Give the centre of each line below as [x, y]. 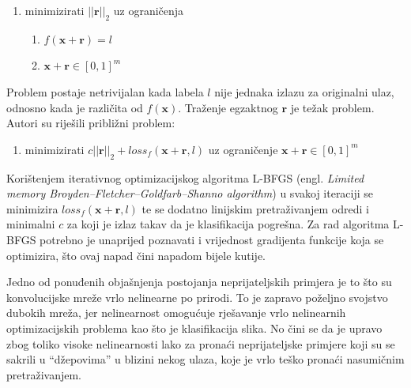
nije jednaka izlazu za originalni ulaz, [304, 91]
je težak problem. [332, 107]
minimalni [31, 224]
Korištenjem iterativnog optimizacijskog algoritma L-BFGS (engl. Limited [185, 177]
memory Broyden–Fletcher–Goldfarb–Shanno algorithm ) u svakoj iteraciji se [190, 193]
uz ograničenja [149, 10]
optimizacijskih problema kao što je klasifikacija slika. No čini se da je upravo [194, 328]
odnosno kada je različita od [75, 107]
